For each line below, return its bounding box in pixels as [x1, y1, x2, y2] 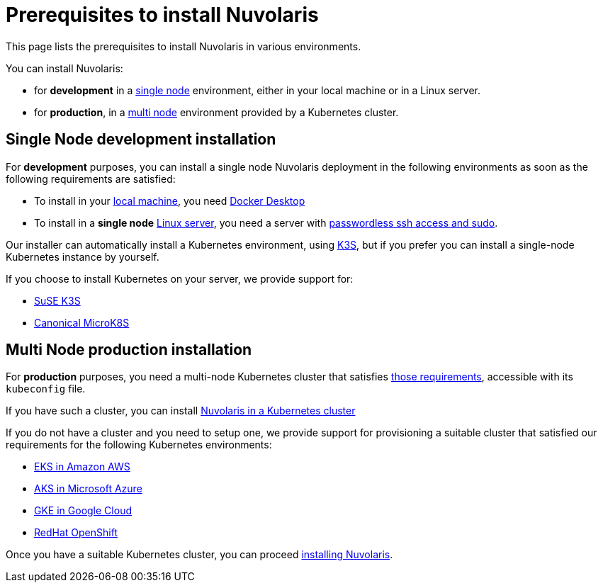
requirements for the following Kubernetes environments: [6, 439, 272, 451]
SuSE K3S [34, 294, 81, 307]
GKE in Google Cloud [34, 504, 132, 517]
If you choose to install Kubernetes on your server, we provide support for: [6, 272, 354, 285]
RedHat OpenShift [34, 526, 118, 539]
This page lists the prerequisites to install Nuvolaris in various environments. [6, 40, 361, 52]
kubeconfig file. [6, 383, 86, 395]
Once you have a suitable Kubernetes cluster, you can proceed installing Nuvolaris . [6, 548, 393, 561]
